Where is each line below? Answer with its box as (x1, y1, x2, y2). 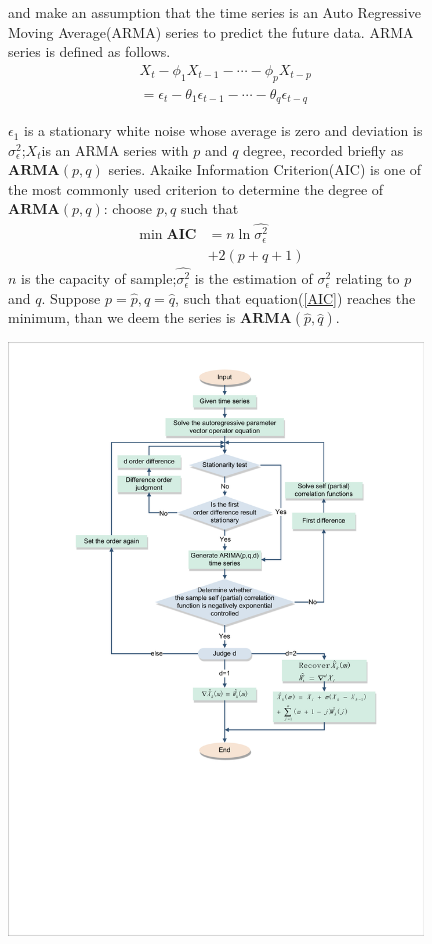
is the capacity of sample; (21, 268, 177, 289)
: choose (103, 198, 153, 219)
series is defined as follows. (8, 41, 171, 62)
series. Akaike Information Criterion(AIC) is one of (108, 159, 422, 180)
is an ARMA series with (41, 139, 189, 160)
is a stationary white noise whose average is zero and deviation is (24, 120, 423, 141)
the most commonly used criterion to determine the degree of (8, 178, 384, 199)
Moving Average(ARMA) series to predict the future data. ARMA (8, 21, 414, 42)
